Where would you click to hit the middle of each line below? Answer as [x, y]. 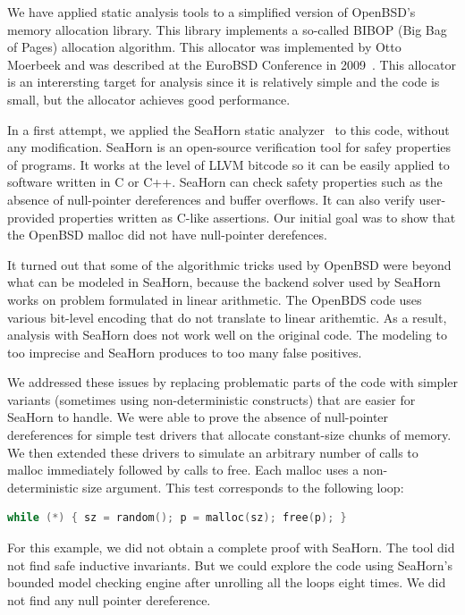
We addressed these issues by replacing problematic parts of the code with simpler [232, 382]
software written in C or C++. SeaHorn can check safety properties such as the [225, 182]
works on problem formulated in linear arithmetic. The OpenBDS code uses [215, 299]
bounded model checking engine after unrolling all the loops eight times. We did [227, 582]
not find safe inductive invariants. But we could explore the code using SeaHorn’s [230, 564]
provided [31, 217]
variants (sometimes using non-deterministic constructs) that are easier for [211, 399]
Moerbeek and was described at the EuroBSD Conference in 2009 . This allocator [232, 64]
